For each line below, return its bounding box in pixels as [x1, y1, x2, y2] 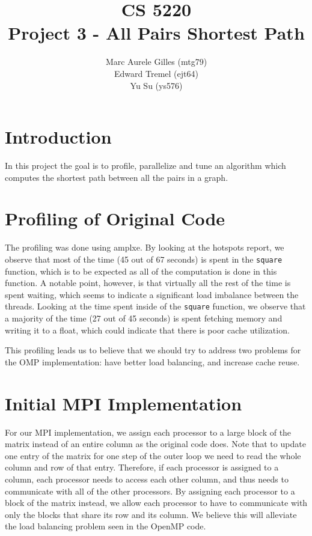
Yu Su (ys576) [130, 79, 183, 91]
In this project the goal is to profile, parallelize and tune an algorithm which [5, 159, 286, 172]
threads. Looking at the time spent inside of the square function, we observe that [5, 300, 306, 312]
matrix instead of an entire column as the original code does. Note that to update [5, 437, 306, 450]
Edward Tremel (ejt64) [114, 67, 198, 79]
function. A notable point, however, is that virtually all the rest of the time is [5, 276, 291, 289]
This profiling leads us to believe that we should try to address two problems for [5, 344, 301, 356]
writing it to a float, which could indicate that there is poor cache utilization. [5, 323, 290, 336]
